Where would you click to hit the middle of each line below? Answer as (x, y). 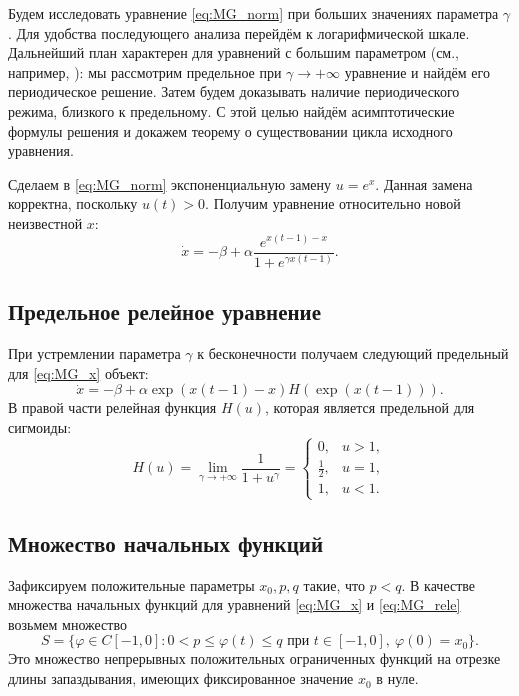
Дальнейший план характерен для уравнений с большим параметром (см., (233, 52)
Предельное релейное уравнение (164, 311)
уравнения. (41, 150)
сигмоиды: (40, 426)
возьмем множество (67, 623)
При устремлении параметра (94, 353)
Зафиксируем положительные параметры (131, 584)
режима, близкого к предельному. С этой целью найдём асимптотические (231, 110)
